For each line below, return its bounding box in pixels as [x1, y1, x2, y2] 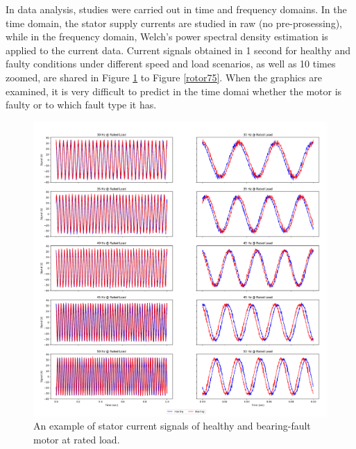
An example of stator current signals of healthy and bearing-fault [33, 418, 311, 433]
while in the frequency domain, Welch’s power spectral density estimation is [6, 29, 328, 44]
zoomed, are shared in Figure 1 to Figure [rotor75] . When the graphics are [6, 70, 322, 84]
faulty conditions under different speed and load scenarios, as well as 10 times [6, 56, 336, 71]
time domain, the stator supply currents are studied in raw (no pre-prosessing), [6, 15, 342, 30]
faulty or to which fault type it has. [6, 97, 157, 112]
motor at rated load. [33, 432, 120, 446]
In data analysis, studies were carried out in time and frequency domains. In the [6, 2, 347, 16]
